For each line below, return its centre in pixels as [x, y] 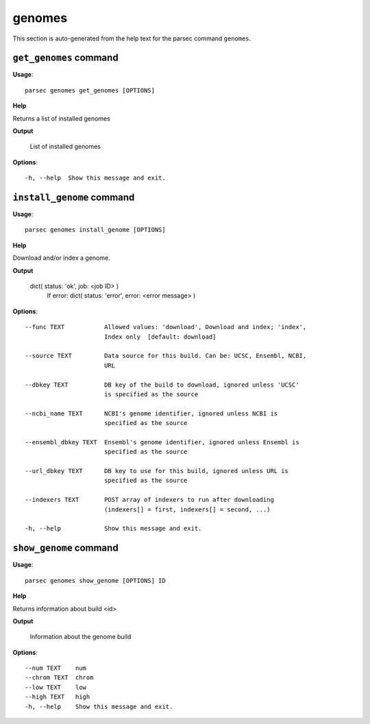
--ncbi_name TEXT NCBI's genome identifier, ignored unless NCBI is [151, 413]
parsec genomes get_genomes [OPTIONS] [90, 90]
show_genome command [66, 548]
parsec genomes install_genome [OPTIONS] [95, 230]
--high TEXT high [58, 697]
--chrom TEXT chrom [59, 678]
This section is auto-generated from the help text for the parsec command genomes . [132, 38]
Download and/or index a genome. [61, 258]
